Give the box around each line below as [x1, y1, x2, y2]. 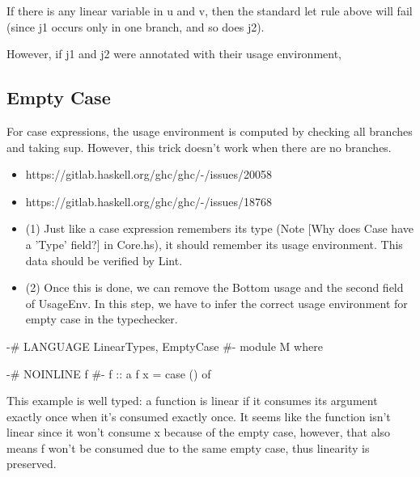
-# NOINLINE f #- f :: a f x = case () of [6, 365, 211, 382]
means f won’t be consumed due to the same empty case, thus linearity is [6, 439, 370, 456]
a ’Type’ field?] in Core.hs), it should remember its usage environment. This [25, 235, 403, 252]
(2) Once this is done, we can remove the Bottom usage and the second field [25, 279, 404, 296]
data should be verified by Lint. [25, 251, 183, 268]
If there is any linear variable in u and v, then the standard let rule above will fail [6, 2, 413, 19]
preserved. [6, 455, 57, 472]
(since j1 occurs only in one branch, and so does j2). [6, 18, 265, 35]
